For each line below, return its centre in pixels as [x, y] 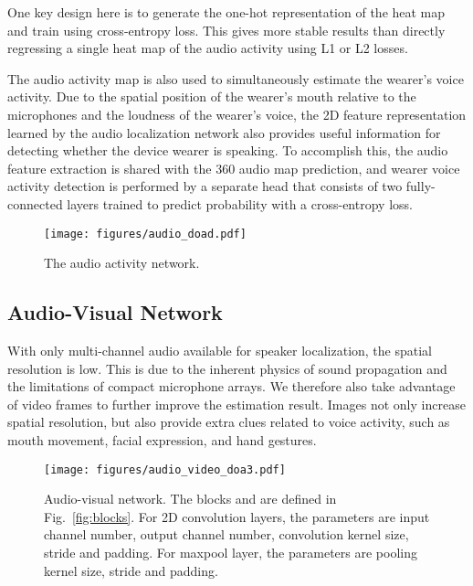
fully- [420, 186]
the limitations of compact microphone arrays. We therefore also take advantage [231, 386]
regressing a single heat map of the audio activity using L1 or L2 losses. [208, 48]
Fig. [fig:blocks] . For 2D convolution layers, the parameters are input [237, 516]
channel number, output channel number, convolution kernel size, [226, 534]
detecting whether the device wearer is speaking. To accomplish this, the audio [228, 150]
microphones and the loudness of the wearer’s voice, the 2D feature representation [237, 114]
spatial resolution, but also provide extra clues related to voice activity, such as [229, 422]
